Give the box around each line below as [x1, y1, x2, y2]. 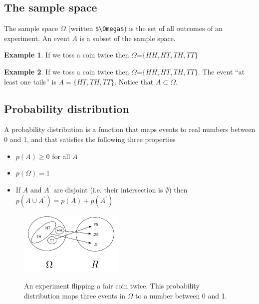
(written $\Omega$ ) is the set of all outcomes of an [68, 23, 223, 33]
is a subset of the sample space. [79, 32, 176, 43]
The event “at [202, 66, 245, 77]
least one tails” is [4, 76, 56, 86]
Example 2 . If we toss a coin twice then [4, 66, 129, 77]
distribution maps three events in [24, 290, 125, 300]
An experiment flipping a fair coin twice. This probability [24, 280, 200, 291]
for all [52, 150, 70, 161]
